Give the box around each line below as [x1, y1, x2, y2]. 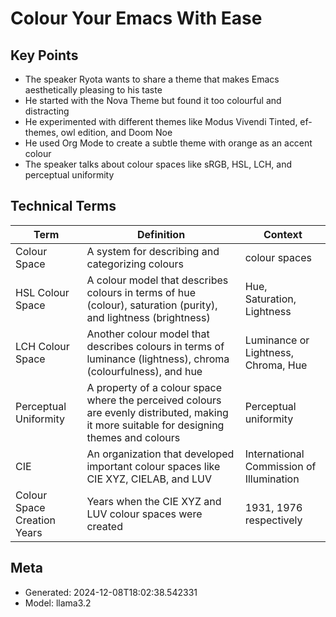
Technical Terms [10, 198, 117, 215]
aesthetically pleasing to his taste [24, 84, 163, 96]
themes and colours [86, 430, 181, 444]
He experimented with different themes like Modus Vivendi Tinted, [24, 116, 298, 127]
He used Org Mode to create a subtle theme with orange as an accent [24, 137, 313, 149]
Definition [136, 227, 186, 241]
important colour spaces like [86, 459, 221, 473]
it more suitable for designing [86, 418, 225, 432]
